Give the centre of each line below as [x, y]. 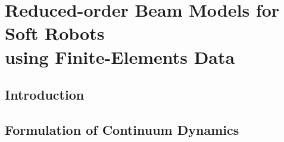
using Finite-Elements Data [120, 56]
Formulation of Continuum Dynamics [122, 129]
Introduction [45, 95]
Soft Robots [55, 33]
